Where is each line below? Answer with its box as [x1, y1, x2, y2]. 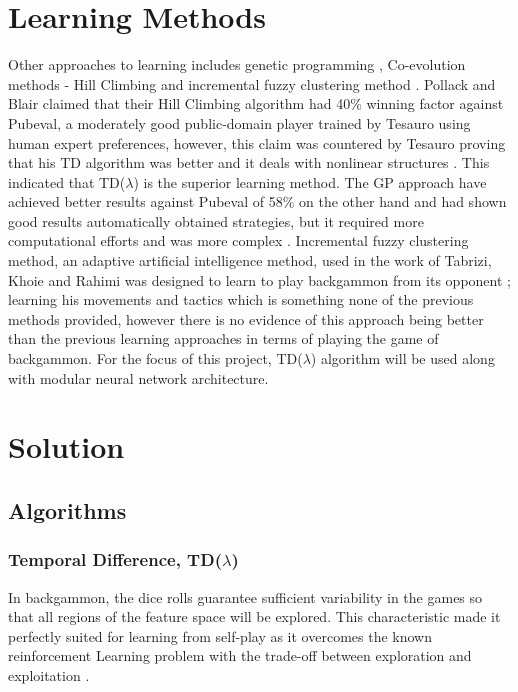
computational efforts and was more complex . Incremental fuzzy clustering [8, 230, 469, 251]
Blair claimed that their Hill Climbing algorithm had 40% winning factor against [8, 93, 504, 114]
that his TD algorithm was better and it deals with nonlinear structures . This [8, 152, 490, 173]
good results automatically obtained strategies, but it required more [8, 210, 424, 231]
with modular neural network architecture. [8, 367, 269, 388]
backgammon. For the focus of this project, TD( [8, 348, 303, 369]
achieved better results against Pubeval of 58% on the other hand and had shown [8, 191, 507, 212]
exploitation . [8, 664, 90, 685]
